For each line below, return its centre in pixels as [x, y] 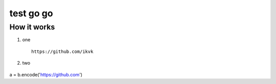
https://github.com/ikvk [62, 51]
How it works [32, 27]
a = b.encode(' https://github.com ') [46, 74]
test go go [31, 13]
